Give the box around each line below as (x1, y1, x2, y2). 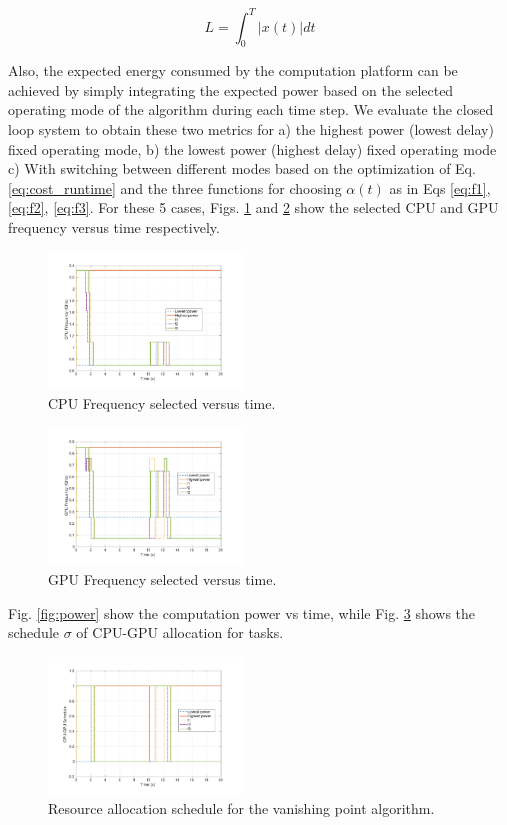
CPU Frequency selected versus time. (48, 393, 276, 414)
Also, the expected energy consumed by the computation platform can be (8, 60, 458, 81)
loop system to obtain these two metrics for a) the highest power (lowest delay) (8, 119, 494, 140)
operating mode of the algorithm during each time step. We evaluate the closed (8, 99, 494, 120)
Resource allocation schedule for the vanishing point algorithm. (48, 798, 435, 819)
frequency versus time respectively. (8, 217, 220, 238)
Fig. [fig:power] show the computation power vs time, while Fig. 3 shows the (8, 602, 476, 623)
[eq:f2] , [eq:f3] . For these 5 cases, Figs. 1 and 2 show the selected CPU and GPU (8, 197, 499, 218)
